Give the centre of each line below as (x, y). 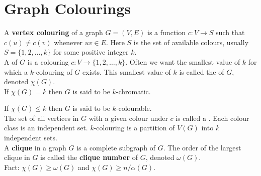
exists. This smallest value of (127, 71)
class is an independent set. (46, 128)
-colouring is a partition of (134, 128)
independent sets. (31, 138)
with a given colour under (128, 118)
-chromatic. (133, 91)
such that (230, 32)
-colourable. (134, 108)
